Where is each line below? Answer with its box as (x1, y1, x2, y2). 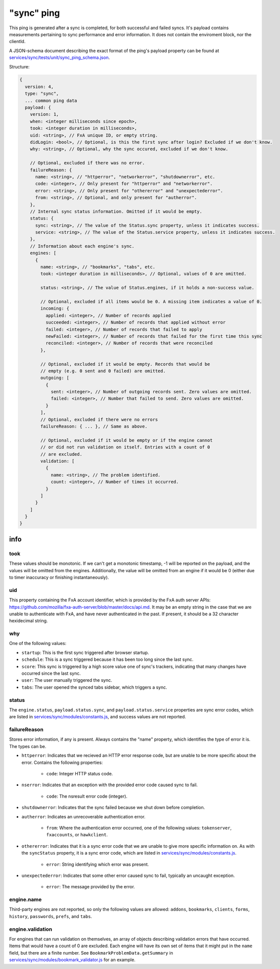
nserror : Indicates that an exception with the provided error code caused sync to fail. (21, 782, 198, 788)
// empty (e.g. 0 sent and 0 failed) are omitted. (40, 368, 166, 374)
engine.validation (9, 925, 52, 932)
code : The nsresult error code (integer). (46, 793, 128, 799)
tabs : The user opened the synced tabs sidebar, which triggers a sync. (21, 684, 168, 690)
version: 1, (30, 111, 59, 117)
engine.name (9, 896, 42, 903)
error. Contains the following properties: (21, 759, 103, 765)
